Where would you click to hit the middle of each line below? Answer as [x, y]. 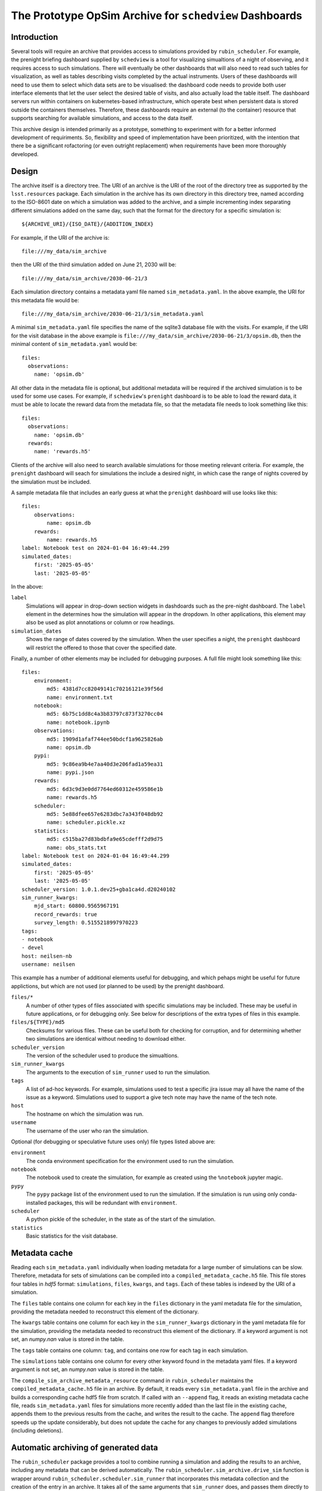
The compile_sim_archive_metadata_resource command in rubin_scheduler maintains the [132, 1380]
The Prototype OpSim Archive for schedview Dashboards [157, 16]
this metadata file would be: [45, 300]
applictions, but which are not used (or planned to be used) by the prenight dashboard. [118, 986]
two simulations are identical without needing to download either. [106, 1039]
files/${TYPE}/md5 [38, 1022]
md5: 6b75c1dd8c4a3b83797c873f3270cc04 [105, 714]
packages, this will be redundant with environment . [113, 1202]
